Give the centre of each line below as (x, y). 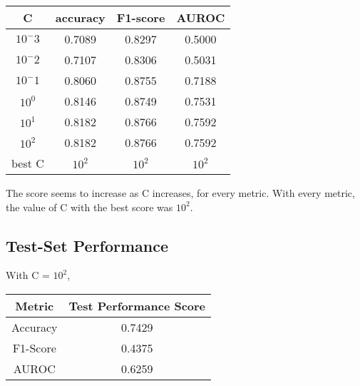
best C (28, 163)
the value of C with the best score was (89, 207)
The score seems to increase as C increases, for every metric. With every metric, (180, 193)
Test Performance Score (137, 305)
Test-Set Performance (87, 245)
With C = (28, 275)
